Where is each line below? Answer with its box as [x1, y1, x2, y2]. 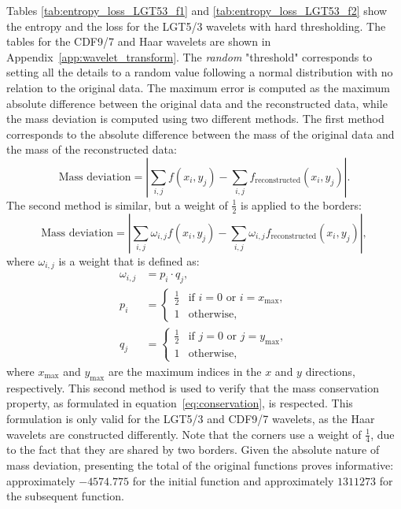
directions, [305, 362, 355, 379]
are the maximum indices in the [108, 362, 262, 379]
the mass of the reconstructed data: [6, 141, 177, 158]
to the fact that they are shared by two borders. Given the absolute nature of [6, 441, 380, 458]
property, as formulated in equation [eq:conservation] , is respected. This [6, 395, 353, 411]
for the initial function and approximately [132, 472, 334, 489]
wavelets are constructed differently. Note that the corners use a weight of [6, 425, 362, 442]
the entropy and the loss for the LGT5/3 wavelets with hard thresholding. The [6, 17, 386, 34]
